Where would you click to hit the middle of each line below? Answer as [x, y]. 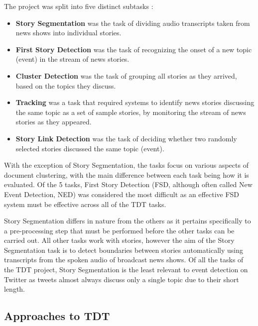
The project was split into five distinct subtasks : [79, 6]
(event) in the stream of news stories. [72, 59]
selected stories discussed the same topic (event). [90, 148]
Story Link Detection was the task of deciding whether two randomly [126, 138]
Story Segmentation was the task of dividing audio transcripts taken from [133, 23]
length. [15, 289]
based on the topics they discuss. [66, 85]
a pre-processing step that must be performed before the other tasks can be [119, 230]
